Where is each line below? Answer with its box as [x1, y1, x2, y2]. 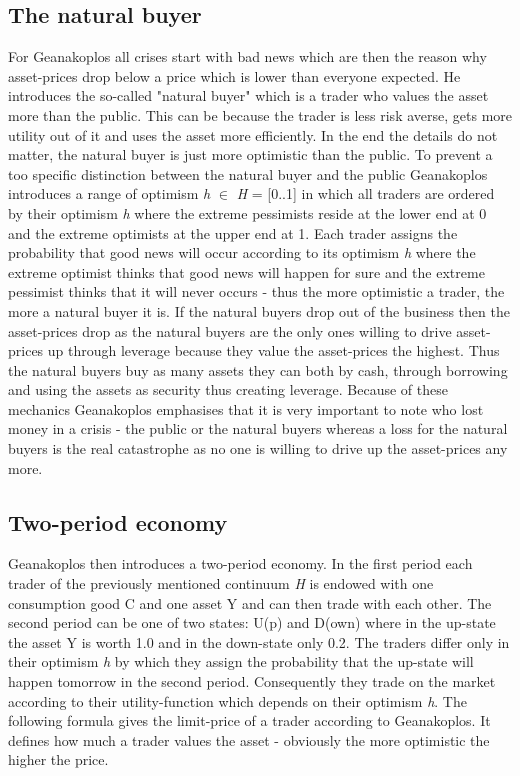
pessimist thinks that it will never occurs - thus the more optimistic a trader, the [8, 281, 505, 302]
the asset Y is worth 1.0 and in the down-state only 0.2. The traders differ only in [8, 631, 510, 652]
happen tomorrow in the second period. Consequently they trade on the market [8, 671, 496, 692]
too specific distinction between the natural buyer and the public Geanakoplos [8, 163, 488, 184]
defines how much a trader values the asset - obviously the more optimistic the [8, 729, 490, 750]
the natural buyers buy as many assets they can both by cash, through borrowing [8, 359, 508, 380]
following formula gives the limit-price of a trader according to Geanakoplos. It [8, 710, 491, 731]
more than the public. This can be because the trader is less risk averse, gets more [8, 104, 512, 125]
